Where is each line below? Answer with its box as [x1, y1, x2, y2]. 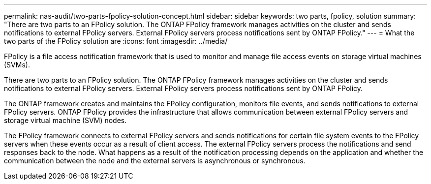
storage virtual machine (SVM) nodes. [4, 116, 127, 124]
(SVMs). [4, 61, 30, 69]
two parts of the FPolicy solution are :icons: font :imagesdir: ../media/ [4, 37, 228, 45]
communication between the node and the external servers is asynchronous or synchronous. [4, 156, 306, 165]
